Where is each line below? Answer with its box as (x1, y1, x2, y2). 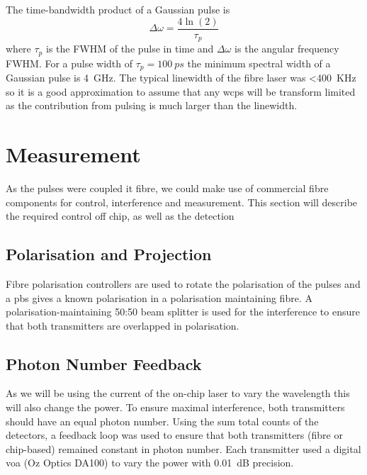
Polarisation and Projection (6, 243, 212, 265)
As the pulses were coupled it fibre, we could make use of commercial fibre (6, 180, 329, 195)
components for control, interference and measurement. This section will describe (6, 194, 358, 209)
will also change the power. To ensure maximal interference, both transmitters (6, 400, 345, 415)
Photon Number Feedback (6, 352, 202, 374)
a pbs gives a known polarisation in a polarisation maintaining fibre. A (6, 290, 312, 305)
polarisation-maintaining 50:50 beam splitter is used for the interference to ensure (6, 304, 360, 319)
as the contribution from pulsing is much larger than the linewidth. (6, 98, 298, 113)
